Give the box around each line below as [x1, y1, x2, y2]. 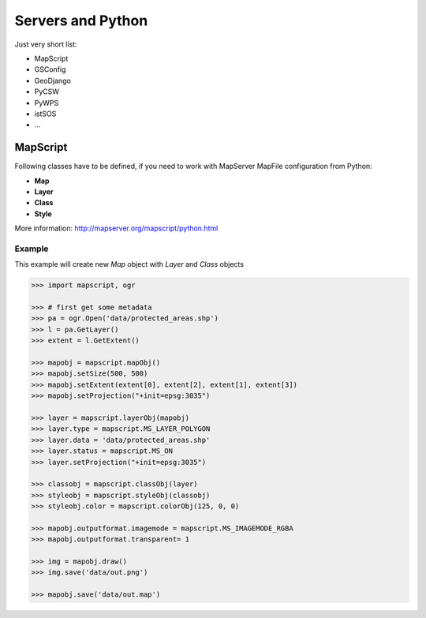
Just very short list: [14, 39, 78, 49]
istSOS [34, 109, 57, 118]
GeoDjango [34, 76, 71, 85]
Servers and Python [14, 12, 148, 29]
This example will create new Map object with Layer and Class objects [14, 260, 245, 269]
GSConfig [34, 65, 66, 74]
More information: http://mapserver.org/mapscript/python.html [14, 223, 219, 233]
